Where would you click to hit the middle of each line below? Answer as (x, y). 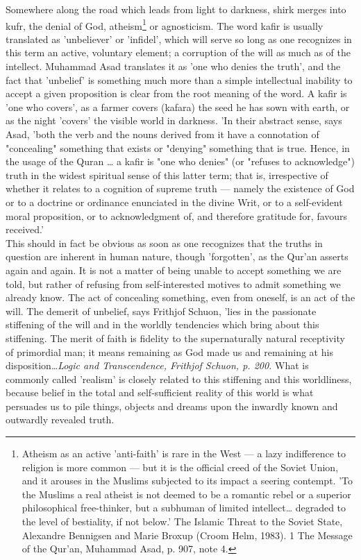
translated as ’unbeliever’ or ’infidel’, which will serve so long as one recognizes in (179, 39)
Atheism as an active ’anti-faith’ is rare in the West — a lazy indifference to (184, 453)
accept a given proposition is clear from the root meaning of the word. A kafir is (176, 93)
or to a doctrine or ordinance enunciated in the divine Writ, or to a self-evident (174, 202)
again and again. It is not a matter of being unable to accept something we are (174, 270)
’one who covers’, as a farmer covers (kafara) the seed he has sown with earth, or (178, 107)
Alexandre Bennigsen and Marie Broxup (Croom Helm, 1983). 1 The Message (187, 535)
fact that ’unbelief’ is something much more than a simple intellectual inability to (179, 79)
